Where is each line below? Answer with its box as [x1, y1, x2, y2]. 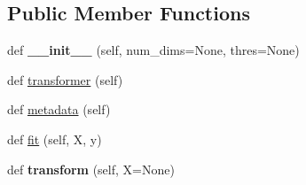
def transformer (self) [7, 70, 123, 89]
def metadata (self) [7, 100, 111, 119]
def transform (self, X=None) [7, 159, 175, 178]
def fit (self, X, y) [7, 129, 102, 148]
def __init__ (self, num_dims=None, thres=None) [7, 41, 300, 59]
